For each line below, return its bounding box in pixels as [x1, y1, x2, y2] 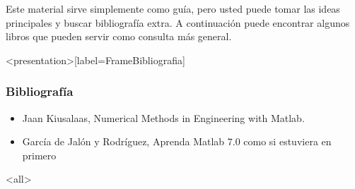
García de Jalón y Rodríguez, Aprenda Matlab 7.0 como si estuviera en [22, 134, 332, 149]
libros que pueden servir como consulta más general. [6, 29, 232, 44]
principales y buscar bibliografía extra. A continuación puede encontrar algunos [6, 15, 350, 30]
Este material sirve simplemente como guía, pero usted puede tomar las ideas [6, 1, 340, 16]
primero [22, 147, 57, 162]
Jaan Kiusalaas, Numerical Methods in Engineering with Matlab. [22, 110, 305, 125]
